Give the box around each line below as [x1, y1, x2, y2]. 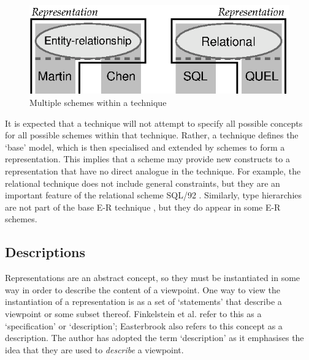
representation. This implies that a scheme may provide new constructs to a [5, 152, 290, 165]
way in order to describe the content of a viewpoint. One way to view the [5, 283, 280, 296]
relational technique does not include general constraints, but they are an [5, 176, 280, 189]
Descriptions [5, 242, 86, 261]
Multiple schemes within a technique [29, 96, 167, 109]
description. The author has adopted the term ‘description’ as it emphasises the [5, 331, 304, 344]
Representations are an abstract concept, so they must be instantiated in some [5, 271, 300, 284]
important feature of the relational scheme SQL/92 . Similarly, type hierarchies [5, 189, 302, 201]
